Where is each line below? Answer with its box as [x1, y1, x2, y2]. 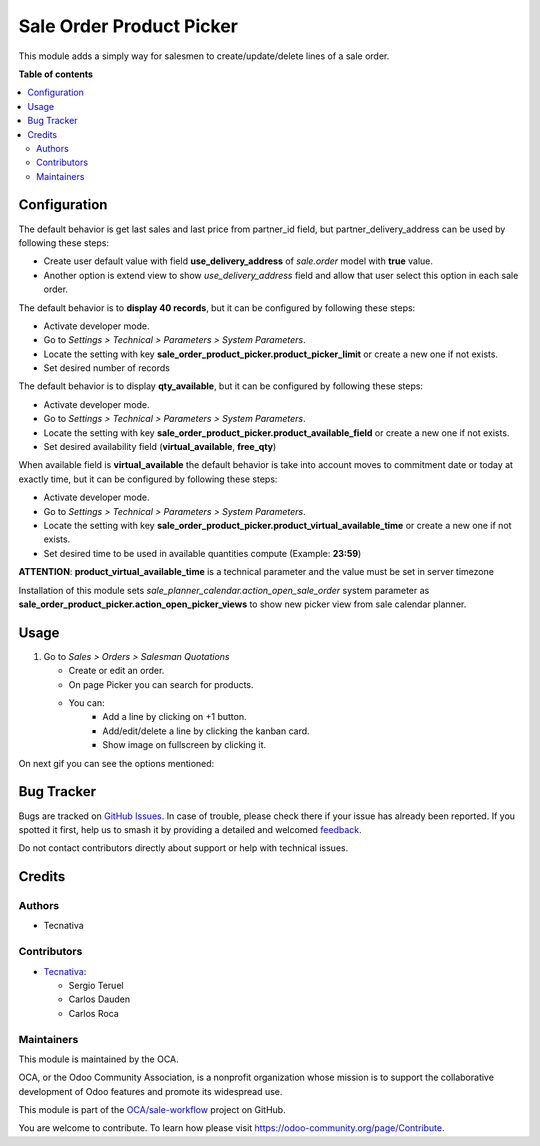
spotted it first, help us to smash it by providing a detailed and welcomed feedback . [18, 823, 362, 835]
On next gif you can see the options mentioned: [18, 757, 215, 769]
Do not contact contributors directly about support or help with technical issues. [18, 842, 349, 854]
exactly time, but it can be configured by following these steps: [18, 473, 278, 485]
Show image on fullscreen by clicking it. [102, 739, 267, 751]
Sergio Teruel [68, 979, 124, 991]
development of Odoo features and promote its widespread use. [18, 1085, 283, 1097]
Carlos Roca [68, 1007, 119, 1019]
